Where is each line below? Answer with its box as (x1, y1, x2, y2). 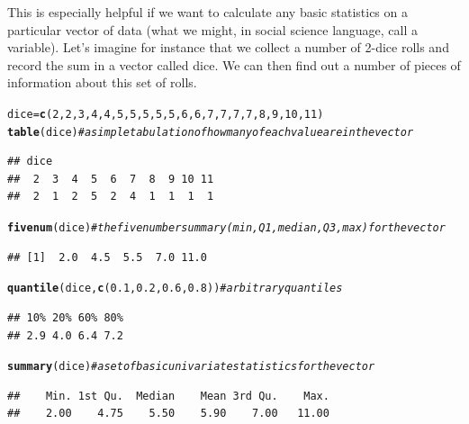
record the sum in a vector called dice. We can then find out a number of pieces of (7, 55, 461, 74)
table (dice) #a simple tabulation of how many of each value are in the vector (7, 125, 414, 139)
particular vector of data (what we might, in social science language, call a (7, 20, 419, 39)
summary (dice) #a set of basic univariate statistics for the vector (7, 360, 375, 374)
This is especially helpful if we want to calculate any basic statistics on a (7, 3, 408, 21)
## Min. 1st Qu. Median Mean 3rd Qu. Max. (7, 389, 329, 402)
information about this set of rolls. (7, 73, 197, 92)
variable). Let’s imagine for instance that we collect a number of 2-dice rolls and (7, 38, 449, 57)
